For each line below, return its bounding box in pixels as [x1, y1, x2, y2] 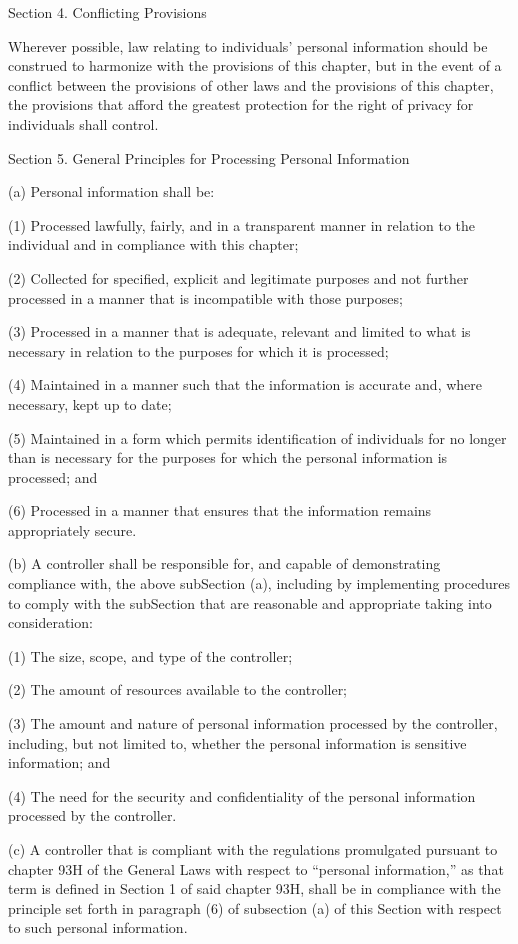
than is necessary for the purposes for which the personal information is [8, 447, 448, 468]
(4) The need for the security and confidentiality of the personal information [8, 785, 476, 806]
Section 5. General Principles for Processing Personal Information [8, 147, 410, 168]
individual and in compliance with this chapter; [8, 234, 299, 255]
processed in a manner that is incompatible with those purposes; [8, 287, 403, 308]
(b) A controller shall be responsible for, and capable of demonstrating [8, 553, 441, 574]
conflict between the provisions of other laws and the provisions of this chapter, [8, 74, 494, 95]
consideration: [8, 612, 93, 633]
